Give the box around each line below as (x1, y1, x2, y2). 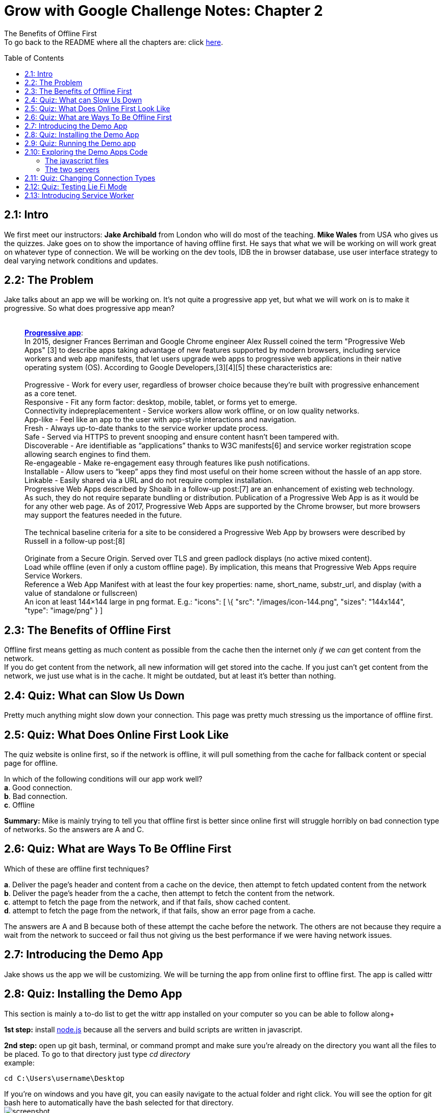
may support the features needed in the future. (24, 511, 182, 520)
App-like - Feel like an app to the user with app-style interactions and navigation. (24, 415, 296, 424)
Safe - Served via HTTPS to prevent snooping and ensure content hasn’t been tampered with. (24, 432, 339, 442)
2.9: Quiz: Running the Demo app (24, 138, 136, 148)
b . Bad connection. (4, 791, 68, 801)
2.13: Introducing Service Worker (24, 190, 134, 200)
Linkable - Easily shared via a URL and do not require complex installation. (24, 476, 274, 485)
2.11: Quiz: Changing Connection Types (24, 173, 156, 182)
